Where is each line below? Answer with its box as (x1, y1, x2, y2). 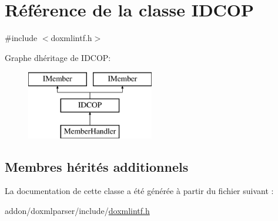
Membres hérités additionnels (5, 157, 189, 175)
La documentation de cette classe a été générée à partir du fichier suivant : (5, 185, 274, 197)
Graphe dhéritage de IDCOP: (5, 51, 111, 63)
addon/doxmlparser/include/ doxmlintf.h (5, 205, 150, 217)
